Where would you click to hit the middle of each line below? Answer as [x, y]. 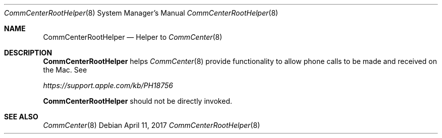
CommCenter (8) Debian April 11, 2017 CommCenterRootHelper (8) [152, 125]
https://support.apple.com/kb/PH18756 [108, 85]
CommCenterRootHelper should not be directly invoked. [137, 101]
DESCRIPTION [28, 53]
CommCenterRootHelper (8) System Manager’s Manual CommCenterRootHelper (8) [141, 13]
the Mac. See [65, 70]
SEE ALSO [21, 117]
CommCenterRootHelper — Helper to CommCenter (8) [133, 37]
